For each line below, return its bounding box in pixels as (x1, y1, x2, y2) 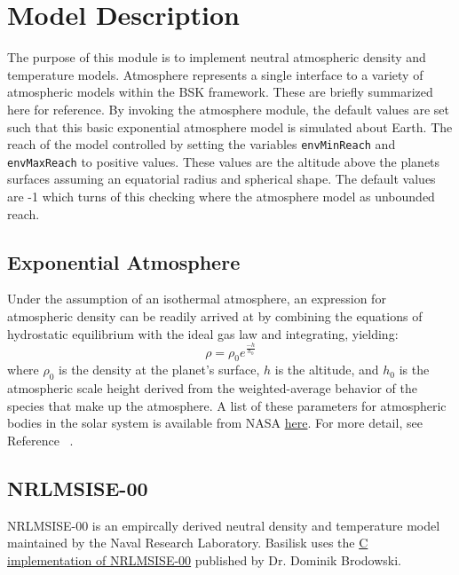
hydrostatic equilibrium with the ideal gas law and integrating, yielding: (7, 324, 399, 343)
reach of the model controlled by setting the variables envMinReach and (7, 135, 396, 154)
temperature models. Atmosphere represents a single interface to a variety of (7, 65, 423, 83)
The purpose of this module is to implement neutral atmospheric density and (7, 48, 426, 67)
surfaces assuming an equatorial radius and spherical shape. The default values (7, 169, 436, 188)
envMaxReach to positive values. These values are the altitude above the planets (7, 152, 440, 170)
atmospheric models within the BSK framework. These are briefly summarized (7, 83, 433, 101)
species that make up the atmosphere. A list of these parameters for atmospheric (7, 396, 447, 414)
